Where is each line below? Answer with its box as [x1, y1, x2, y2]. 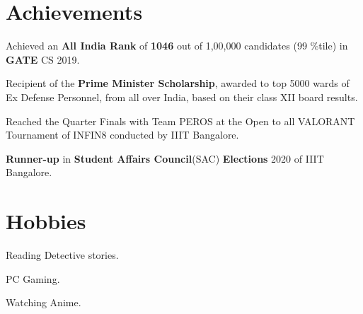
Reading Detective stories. [6, 248, 119, 262]
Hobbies [6, 207, 86, 235]
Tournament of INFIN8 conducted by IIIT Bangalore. [6, 127, 239, 142]
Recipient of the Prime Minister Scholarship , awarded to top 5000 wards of [6, 76, 350, 91]
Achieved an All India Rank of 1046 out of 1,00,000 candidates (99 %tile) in [6, 38, 348, 53]
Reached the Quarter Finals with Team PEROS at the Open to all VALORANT [6, 113, 355, 128]
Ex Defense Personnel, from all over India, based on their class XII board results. [6, 89, 358, 104]
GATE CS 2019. [6, 52, 80, 66]
